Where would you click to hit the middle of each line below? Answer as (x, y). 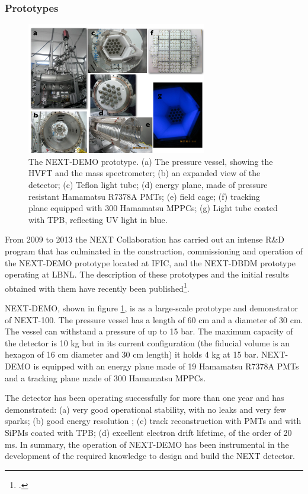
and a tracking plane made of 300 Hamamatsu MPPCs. (105, 377)
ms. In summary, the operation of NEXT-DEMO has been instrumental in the (147, 444)
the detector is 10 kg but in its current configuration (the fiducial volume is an (147, 342)
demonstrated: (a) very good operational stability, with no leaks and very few (145, 409)
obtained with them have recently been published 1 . (97, 287)
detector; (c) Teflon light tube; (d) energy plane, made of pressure (148, 185)
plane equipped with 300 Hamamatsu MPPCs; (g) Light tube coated (153, 208)
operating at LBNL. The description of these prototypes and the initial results (147, 274)
